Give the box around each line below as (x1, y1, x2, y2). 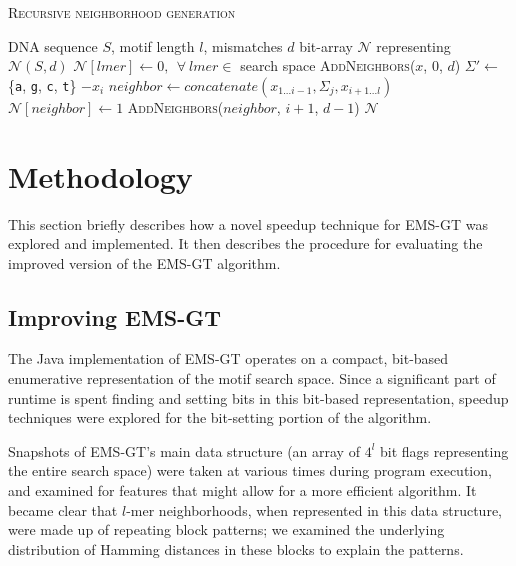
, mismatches (203, 35, 283, 56)
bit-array (299, 35, 353, 56)
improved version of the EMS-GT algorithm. (8, 252, 281, 273)
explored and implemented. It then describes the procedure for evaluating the (8, 233, 483, 254)
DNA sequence (8, 35, 98, 56)
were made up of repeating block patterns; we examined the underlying (8, 519, 445, 540)
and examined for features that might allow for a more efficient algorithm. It (8, 480, 477, 501)
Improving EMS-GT (8, 301, 222, 332)
